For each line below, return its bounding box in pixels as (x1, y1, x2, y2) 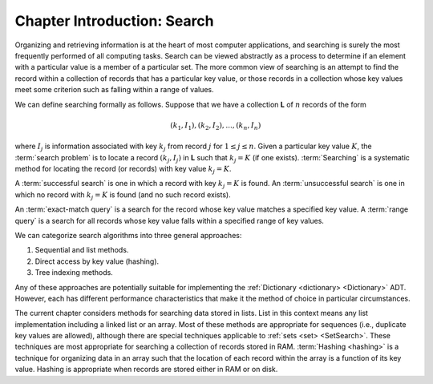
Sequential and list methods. (34, 245, 129, 255)
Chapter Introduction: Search (14, 12, 214, 30)
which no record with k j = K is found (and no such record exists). (14, 189, 232, 201)
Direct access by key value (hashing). (34, 257, 160, 266)
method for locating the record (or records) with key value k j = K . (14, 164, 232, 176)
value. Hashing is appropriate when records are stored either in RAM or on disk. (14, 365, 278, 374)
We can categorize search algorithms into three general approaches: (14, 230, 242, 240)
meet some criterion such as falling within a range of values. (14, 85, 214, 95)
